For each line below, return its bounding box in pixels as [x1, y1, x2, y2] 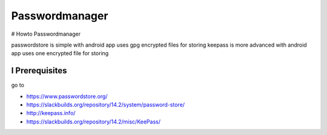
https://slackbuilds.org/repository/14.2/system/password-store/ [26, 101, 185, 108]
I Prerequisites [11, 65, 67, 76]
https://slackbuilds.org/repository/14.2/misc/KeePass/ [26, 118, 160, 125]
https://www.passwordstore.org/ [26, 93, 108, 100]
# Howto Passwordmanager [11, 30, 81, 38]
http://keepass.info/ [26, 110, 76, 117]
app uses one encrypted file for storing [11, 50, 109, 57]
